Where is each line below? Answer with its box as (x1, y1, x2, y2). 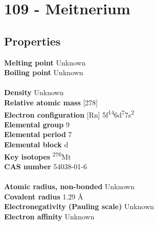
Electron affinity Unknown (4, 211, 95, 221)
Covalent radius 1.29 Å (4, 191, 83, 201)
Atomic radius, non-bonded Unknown (4, 181, 135, 192)
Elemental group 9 (4, 119, 70, 129)
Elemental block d (4, 139, 69, 149)
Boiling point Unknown (4, 67, 83, 78)
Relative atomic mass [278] (4, 97, 98, 107)
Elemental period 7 (4, 129, 72, 140)
